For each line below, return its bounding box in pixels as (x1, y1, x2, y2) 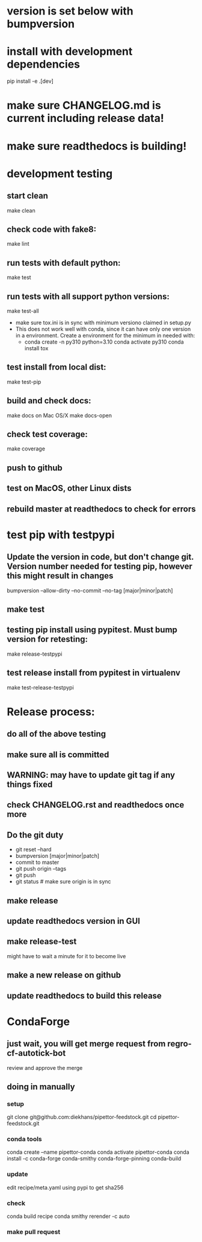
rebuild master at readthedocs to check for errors (7, 504, 196, 514)
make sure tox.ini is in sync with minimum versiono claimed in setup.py (15, 319, 192, 326)
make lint (7, 240, 29, 248)
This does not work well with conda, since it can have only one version (15, 325, 191, 333)
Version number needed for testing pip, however (7, 562, 193, 572)
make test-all (7, 307, 39, 315)
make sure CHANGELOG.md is (7, 98, 161, 112)
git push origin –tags (15, 865, 67, 872)
